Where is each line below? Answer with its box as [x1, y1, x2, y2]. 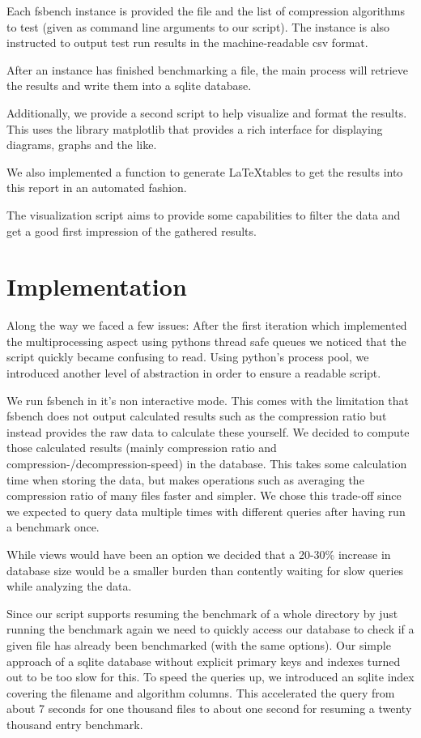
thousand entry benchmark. [6, 715, 143, 732]
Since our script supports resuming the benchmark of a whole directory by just [6, 604, 398, 621]
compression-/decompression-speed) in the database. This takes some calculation [6, 455, 407, 471]
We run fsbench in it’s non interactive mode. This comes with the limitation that [6, 391, 409, 408]
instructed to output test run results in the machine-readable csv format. [6, 34, 368, 51]
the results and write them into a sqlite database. [6, 77, 252, 94]
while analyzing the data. [6, 578, 132, 595]
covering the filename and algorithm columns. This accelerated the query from [6, 684, 395, 701]
